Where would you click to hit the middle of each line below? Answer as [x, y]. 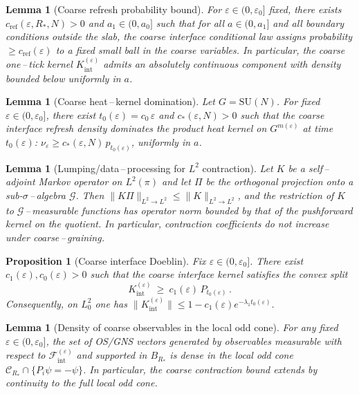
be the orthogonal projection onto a [279, 181]
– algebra [48, 195]
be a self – [309, 168]
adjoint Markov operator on [64, 181]
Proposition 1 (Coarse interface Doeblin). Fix [106, 260]
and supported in [112, 355]
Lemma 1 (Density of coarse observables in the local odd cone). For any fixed [172, 327]
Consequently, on [42, 303]
